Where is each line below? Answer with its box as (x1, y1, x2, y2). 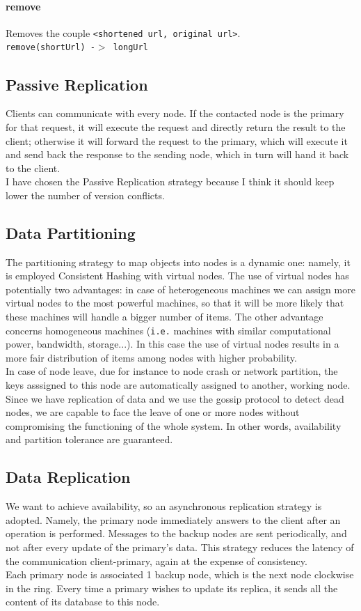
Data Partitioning (6, 222, 136, 243)
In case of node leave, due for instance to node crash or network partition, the (6, 364, 338, 378)
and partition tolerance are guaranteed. (6, 432, 173, 447)
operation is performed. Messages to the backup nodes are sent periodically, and (6, 526, 347, 541)
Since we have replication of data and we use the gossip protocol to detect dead (6, 391, 344, 405)
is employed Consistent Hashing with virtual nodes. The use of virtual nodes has (6, 268, 349, 283)
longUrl (113, 42, 148, 53)
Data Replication (6, 466, 131, 488)
